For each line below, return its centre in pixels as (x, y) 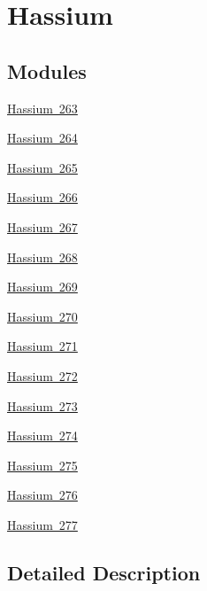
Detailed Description (104, 572)
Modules (47, 70)
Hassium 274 (42, 435)
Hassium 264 (42, 138)
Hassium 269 (42, 287)
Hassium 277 (42, 524)
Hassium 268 (42, 257)
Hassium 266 (42, 197)
